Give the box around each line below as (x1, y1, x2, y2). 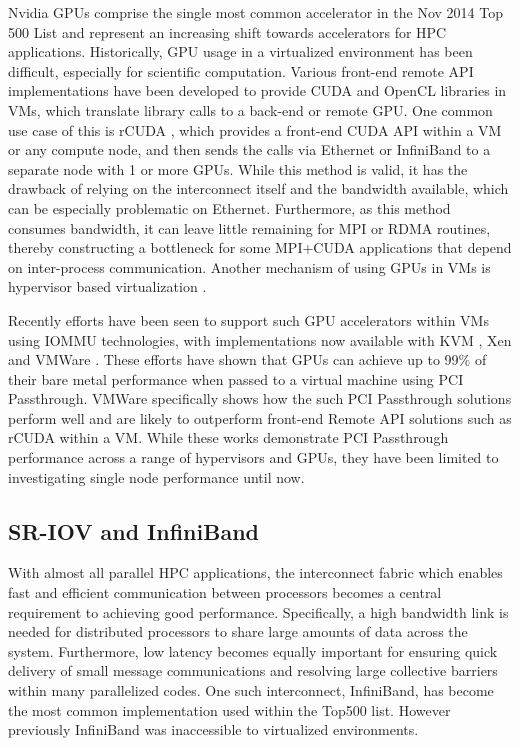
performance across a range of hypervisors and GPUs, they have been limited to (8, 447, 499, 468)
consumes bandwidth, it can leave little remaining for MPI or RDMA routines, (8, 217, 491, 238)
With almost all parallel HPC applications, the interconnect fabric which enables (8, 562, 503, 583)
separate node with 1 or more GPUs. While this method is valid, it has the (8, 158, 468, 179)
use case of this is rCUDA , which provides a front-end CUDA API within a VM (8, 119, 502, 140)
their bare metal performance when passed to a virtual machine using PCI (8, 368, 464, 389)
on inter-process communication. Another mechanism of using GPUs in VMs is (8, 256, 491, 277)
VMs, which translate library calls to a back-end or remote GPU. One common (8, 99, 493, 120)
